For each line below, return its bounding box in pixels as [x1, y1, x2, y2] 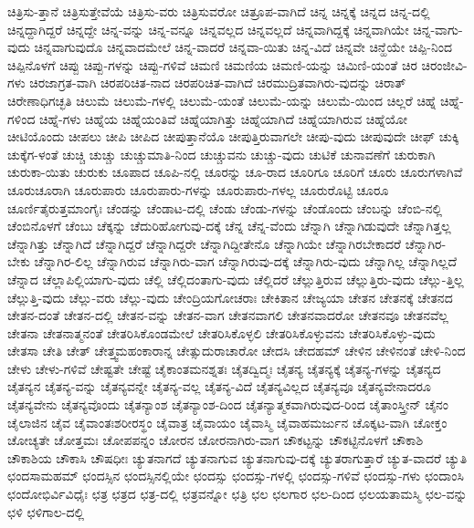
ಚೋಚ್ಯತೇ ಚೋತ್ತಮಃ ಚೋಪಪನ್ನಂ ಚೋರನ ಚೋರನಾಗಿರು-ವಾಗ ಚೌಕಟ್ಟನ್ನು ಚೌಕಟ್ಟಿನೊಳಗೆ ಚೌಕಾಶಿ [7, 430, 424, 450]
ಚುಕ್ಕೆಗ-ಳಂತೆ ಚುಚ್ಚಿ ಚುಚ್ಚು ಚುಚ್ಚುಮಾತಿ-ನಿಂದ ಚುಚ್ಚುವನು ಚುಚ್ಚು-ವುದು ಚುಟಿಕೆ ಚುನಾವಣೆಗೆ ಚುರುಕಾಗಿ [7, 144, 436, 163]
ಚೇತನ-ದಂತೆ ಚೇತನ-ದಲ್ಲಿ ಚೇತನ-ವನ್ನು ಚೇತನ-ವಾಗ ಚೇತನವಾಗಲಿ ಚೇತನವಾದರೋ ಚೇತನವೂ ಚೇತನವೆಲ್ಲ [7, 305, 448, 325]
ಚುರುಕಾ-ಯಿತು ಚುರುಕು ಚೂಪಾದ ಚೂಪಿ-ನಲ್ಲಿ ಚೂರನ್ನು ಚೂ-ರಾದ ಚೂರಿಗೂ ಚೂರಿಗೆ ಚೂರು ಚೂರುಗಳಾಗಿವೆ [7, 162, 463, 181]
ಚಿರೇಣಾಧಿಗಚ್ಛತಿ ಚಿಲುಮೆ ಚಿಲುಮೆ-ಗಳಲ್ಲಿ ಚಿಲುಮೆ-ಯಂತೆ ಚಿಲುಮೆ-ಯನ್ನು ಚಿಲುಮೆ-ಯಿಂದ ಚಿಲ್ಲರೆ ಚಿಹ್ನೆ [7, 90, 437, 109]
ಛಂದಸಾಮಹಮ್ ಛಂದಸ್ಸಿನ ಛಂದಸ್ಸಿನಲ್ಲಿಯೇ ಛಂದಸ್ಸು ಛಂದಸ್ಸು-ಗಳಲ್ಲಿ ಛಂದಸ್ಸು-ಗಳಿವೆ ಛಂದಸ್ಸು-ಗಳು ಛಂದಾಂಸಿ [7, 466, 464, 485]
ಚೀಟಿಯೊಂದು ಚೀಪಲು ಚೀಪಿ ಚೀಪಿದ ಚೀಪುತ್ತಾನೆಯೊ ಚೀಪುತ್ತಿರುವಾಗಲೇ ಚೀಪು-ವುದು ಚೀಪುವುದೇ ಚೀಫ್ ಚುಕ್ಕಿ [7, 127, 459, 146]
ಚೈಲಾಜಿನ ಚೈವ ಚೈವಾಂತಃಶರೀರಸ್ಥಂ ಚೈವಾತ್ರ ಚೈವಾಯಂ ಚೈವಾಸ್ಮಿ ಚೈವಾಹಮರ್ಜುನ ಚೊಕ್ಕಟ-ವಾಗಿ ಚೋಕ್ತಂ [7, 412, 448, 431]
